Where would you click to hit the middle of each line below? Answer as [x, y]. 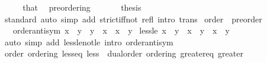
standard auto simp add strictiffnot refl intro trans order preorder [133, 19]
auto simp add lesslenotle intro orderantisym [89, 42]
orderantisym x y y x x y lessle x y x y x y [121, 30]
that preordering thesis [82, 7]
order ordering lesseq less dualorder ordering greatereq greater [124, 53]
